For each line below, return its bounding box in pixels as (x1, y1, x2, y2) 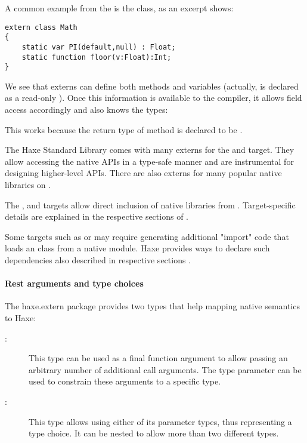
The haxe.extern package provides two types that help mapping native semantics (5, 300, 300, 312)
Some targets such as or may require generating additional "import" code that (5, 230, 289, 242)
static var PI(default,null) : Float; (21, 42, 176, 51)
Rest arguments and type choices (5, 277, 144, 290)
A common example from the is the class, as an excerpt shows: (5, 2, 234, 14)
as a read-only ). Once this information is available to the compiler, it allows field (5, 91, 302, 104)
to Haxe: (5, 311, 36, 324)
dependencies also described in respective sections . (5, 254, 191, 266)
